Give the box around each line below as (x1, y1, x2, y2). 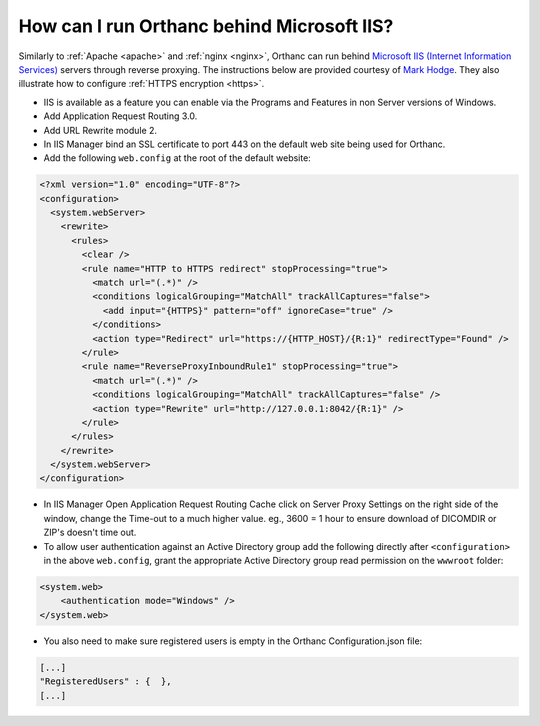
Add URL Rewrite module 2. (43, 124, 158, 136)
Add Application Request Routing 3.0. (43, 110, 198, 122)
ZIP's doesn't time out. (43, 526, 137, 539)
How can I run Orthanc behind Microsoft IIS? (18, 15, 394, 37)
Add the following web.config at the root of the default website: (43, 152, 312, 164)
